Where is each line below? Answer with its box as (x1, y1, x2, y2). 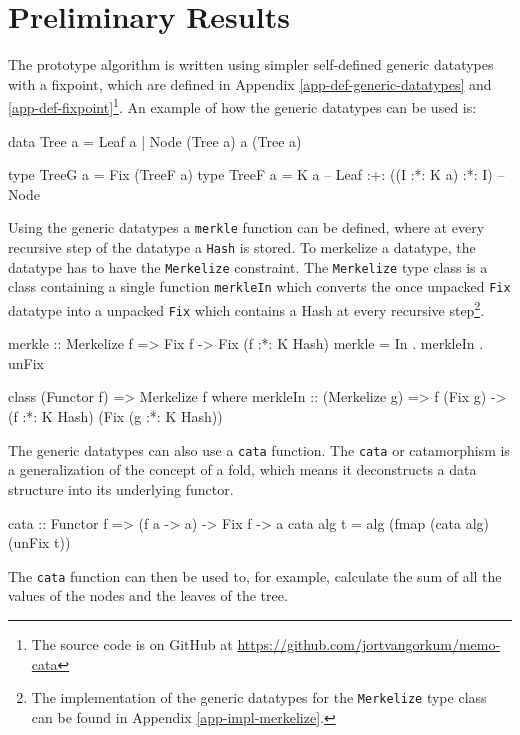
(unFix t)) (8, 532, 71, 553)
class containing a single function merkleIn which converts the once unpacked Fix (8, 276, 511, 297)
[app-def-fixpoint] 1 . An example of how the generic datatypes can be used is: (8, 94, 477, 117)
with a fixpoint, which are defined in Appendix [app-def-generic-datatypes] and (8, 73, 492, 94)
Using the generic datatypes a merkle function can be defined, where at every (8, 217, 485, 238)
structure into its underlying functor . (8, 478, 234, 499)
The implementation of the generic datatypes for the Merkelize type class (31, 687, 487, 708)
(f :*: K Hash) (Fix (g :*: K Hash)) (8, 406, 223, 427)
